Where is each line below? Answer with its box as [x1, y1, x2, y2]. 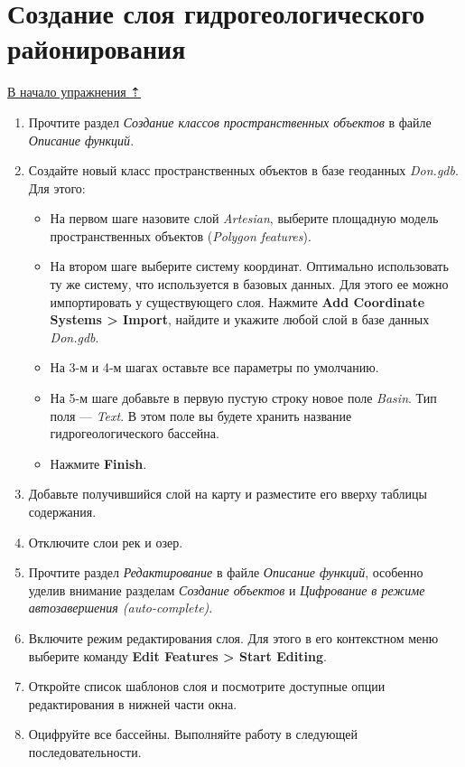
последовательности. [28, 742, 142, 761]
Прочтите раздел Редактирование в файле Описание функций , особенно [28, 563, 423, 582]
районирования [7, 30, 186, 67]
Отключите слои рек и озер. [28, 532, 183, 551]
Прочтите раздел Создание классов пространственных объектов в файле [28, 112, 432, 131]
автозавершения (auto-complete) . [28, 598, 213, 617]
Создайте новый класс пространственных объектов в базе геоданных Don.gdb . [28, 161, 459, 180]
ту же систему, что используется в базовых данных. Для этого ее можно [50, 275, 449, 294]
